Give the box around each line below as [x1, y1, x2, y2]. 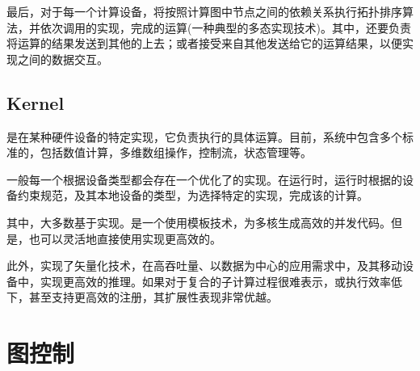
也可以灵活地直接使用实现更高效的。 [28, 230, 221, 247]
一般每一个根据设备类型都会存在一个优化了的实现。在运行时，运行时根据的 [6, 171, 402, 188]
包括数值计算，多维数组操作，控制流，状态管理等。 [40, 144, 312, 161]
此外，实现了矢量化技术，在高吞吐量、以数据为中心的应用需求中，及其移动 [6, 257, 402, 274]
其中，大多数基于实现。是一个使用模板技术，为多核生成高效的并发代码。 [6, 213, 391, 230]
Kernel [6, 90, 65, 115]
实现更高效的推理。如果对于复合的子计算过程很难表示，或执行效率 [40, 272, 391, 289]
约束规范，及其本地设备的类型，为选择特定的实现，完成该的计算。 [17, 187, 368, 204]
